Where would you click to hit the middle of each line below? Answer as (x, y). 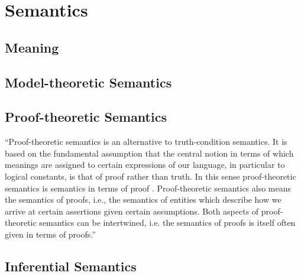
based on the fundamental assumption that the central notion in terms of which (149, 153)
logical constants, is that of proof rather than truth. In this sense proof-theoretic (150, 176)
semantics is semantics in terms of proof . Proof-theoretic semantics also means (148, 188)
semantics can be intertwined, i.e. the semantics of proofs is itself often (167, 223)
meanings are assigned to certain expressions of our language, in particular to (145, 165)
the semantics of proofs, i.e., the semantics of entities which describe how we (143, 199)
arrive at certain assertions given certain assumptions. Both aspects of (132, 211)
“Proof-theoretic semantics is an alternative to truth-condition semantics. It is (146, 142)
